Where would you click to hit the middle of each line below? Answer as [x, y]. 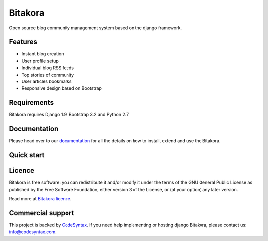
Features [23, 42]
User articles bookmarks [47, 81]
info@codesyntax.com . [33, 232]
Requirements [32, 103]
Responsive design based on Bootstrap [62, 88]
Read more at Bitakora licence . [40, 198]
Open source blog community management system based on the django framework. [96, 28]
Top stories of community [48, 75]
